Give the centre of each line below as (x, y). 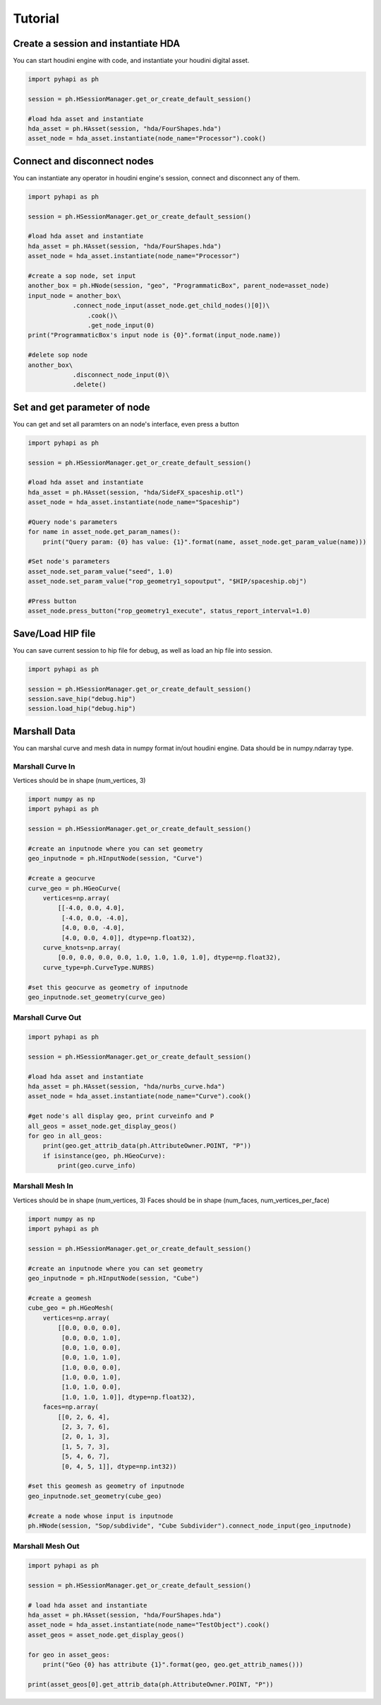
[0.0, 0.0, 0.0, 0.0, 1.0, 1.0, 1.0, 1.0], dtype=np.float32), (169, 958)
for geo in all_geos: (65, 1136)
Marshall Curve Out (47, 1018)
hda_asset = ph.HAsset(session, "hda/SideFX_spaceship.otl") (136, 492)
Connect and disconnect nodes (84, 161)
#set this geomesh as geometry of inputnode (106, 1486)
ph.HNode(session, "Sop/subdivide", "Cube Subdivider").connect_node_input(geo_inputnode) (190, 1525)
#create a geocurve (61, 878)
